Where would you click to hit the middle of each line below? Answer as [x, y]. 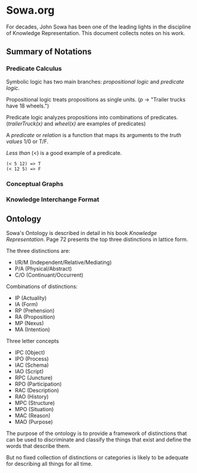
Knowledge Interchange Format [53, 199]
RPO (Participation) [38, 384]
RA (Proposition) [35, 317]
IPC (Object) [30, 353]
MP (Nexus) [29, 323]
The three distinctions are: [38, 251]
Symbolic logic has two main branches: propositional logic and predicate [95, 81]
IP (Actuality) [31, 298]
